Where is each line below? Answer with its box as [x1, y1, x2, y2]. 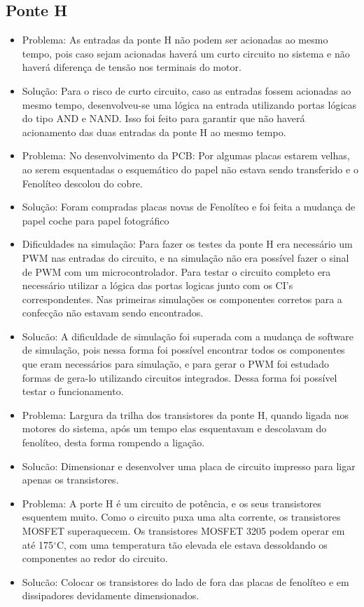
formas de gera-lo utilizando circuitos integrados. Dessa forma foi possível [22, 370, 337, 385]
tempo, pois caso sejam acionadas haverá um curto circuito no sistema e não [22, 46, 350, 60]
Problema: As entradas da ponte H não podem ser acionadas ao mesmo [22, 32, 328, 47]
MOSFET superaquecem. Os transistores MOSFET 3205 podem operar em [22, 523, 345, 538]
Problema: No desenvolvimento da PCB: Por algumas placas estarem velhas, [22, 148, 350, 163]
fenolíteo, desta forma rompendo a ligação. [22, 435, 205, 450]
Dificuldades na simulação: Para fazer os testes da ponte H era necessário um [22, 236, 353, 251]
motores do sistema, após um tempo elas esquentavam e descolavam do [22, 421, 327, 436]
